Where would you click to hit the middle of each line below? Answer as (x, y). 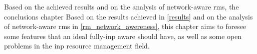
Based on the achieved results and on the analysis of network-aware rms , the (121, 6)
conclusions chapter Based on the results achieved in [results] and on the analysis (128, 16)
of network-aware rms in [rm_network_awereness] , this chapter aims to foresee (125, 26)
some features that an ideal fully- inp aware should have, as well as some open (123, 36)
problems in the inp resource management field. (77, 46)
